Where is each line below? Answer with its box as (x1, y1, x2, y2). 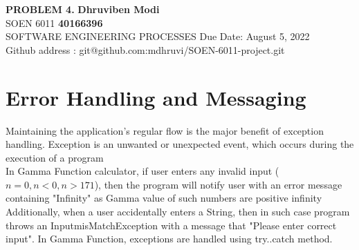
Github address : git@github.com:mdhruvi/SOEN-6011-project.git (6, 42, 285, 57)
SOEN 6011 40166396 (6, 15, 103, 30)
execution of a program (6, 150, 104, 164)
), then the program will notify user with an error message (94, 177, 342, 191)
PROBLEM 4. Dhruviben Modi (6, 2, 160, 16)
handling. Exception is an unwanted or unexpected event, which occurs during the (6, 137, 354, 151)
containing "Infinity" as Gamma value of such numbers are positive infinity (6, 191, 322, 205)
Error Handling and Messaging (6, 83, 306, 111)
